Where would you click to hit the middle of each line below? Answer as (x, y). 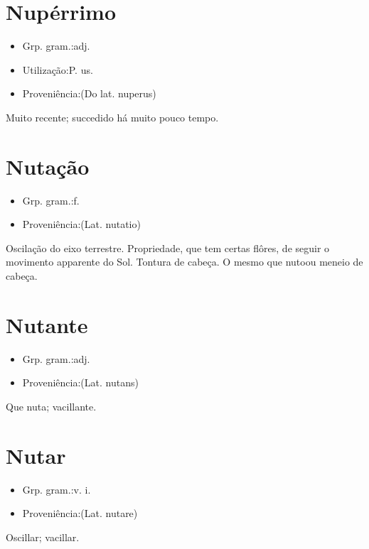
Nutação (48, 166)
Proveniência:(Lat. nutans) (80, 382)
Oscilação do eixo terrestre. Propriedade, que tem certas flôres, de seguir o (168, 248)
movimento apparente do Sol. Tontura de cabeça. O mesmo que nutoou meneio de (184, 262)
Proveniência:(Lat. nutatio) (81, 224)
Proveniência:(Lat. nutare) (80, 513)
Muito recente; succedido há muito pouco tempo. (112, 117)
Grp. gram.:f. (51, 200)
